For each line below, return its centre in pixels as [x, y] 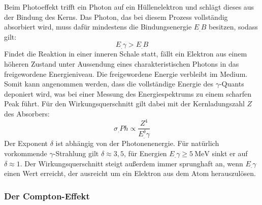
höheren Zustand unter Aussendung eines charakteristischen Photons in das [122, 63]
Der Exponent [26, 143]
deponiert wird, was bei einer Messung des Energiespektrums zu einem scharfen [128, 93]
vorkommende [26, 153]
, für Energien [145, 153]
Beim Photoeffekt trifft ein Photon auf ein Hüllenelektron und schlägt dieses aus [129, 7]
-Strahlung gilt [76, 153]
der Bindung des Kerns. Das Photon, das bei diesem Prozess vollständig [116, 17]
